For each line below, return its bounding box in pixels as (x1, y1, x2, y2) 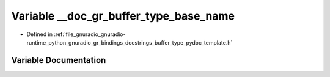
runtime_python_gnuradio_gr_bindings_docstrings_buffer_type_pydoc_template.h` (26, 38, 233, 46)
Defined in (26, 31, 53, 38)
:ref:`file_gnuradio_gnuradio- (54, 31, 126, 38)
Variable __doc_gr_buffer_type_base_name (11, 9, 235, 23)
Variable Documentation (11, 55, 106, 65)
